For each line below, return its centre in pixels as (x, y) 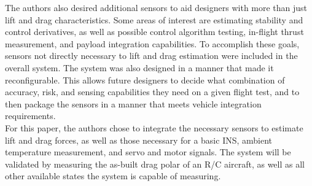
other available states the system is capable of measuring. (113, 176)
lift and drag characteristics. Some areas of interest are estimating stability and (154, 19)
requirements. (30, 116)
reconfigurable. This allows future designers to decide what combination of (145, 79)
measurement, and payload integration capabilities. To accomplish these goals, (152, 43)
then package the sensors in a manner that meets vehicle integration (133, 103)
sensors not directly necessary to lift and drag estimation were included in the (151, 56)
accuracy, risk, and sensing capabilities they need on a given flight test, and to (152, 92)
